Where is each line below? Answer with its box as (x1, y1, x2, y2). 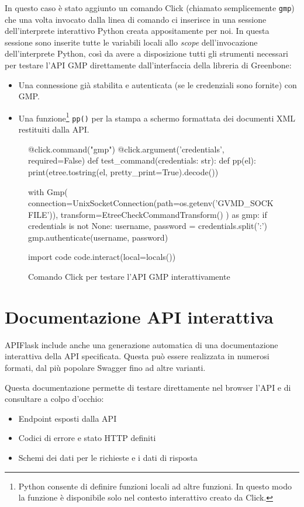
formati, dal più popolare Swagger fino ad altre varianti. (5, 361, 206, 373)
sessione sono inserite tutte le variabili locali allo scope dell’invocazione (5, 36, 258, 48)
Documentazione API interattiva (5, 304, 274, 328)
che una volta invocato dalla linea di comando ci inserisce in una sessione (5, 13, 267, 25)
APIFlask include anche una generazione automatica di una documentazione (5, 338, 278, 350)
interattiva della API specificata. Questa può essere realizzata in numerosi (5, 350, 270, 362)
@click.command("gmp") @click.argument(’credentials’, (28, 143, 224, 155)
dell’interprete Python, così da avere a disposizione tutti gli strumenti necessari (5, 47, 289, 60)
